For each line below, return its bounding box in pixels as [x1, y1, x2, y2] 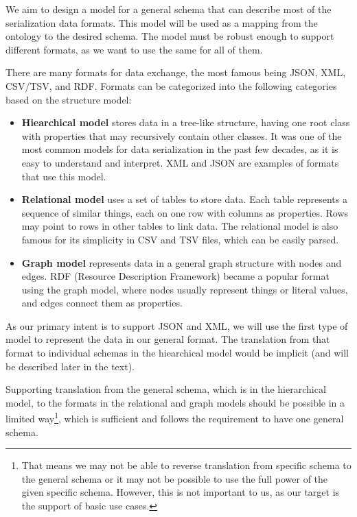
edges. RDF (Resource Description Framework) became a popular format [21, 269, 330, 283]
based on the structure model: [5, 92, 132, 106]
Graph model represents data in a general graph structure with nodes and [21, 255, 342, 269]
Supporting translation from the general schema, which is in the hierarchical [5, 382, 326, 396]
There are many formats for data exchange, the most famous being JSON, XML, [5, 65, 346, 80]
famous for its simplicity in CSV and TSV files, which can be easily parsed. [21, 232, 339, 246]
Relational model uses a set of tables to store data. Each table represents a [21, 192, 347, 206]
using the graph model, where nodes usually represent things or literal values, [21, 282, 348, 296]
